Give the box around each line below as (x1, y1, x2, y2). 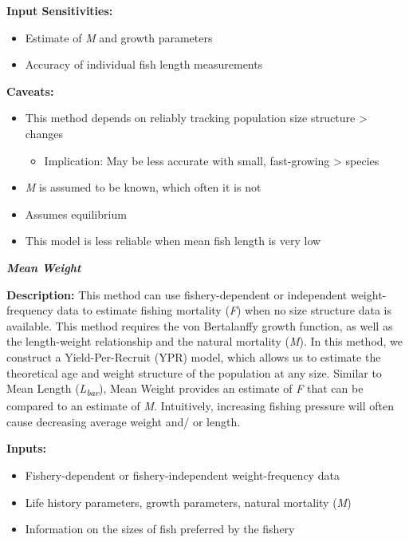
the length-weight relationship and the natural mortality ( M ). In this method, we (6, 333, 403, 350)
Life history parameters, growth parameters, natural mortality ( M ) (25, 493, 352, 510)
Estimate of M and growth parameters (25, 29, 213, 45)
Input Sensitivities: (6, 2, 113, 18)
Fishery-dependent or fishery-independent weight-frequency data (25, 467, 340, 483)
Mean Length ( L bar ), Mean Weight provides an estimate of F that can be (6, 380, 364, 398)
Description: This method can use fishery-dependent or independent (6, 286, 348, 303)
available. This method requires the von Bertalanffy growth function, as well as (6, 317, 393, 334)
